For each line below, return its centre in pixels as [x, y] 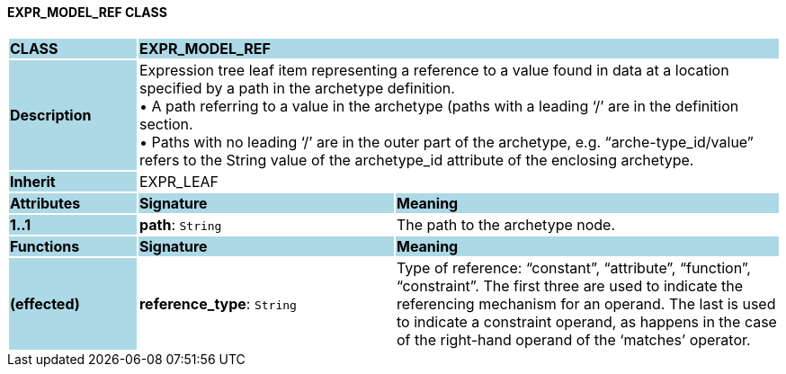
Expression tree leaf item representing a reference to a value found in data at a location [434, 70]
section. [166, 124]
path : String [180, 224]
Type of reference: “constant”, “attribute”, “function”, [573, 267]
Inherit [33, 181]
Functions [45, 246]
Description [51, 115]
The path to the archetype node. [506, 224]
